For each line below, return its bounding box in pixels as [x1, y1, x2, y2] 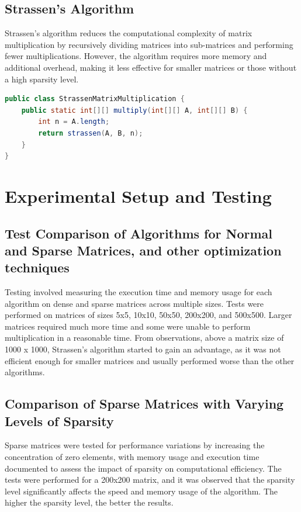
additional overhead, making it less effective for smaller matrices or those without [5, 61, 297, 73]
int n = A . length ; [38, 117, 110, 126]
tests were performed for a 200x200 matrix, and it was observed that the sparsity [5, 473, 295, 486]
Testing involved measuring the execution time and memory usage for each [5, 286, 272, 298]
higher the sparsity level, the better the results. [5, 496, 174, 508]
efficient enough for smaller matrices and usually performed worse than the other [5, 354, 295, 366]
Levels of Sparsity [5, 411, 114, 430]
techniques [5, 258, 70, 276]
